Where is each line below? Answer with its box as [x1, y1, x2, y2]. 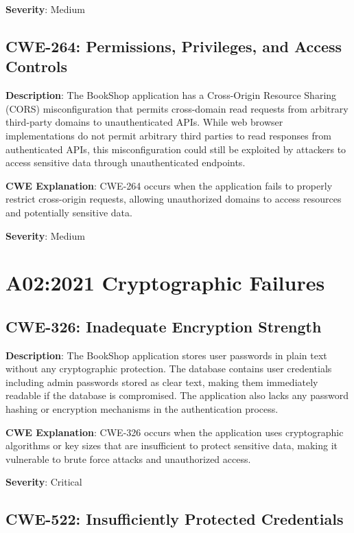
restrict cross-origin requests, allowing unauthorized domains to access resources [5, 192, 342, 206]
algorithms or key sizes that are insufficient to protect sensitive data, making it [5, 438, 338, 453]
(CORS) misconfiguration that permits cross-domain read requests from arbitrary [5, 101, 349, 115]
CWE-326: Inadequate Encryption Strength [5, 315, 322, 337]
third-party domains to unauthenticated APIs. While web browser [5, 115, 283, 129]
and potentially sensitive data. [5, 205, 132, 219]
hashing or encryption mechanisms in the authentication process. [5, 402, 279, 416]
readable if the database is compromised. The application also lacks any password [5, 388, 349, 402]
